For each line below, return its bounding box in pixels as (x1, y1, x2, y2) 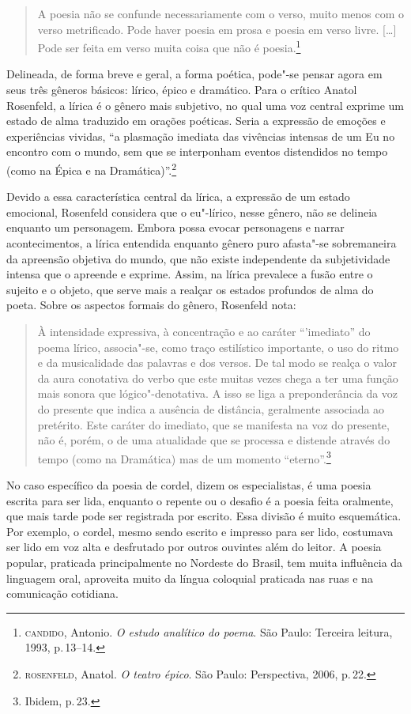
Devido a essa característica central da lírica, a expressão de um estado (6, 188, 350, 205)
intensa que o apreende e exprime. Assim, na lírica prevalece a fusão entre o (6, 266, 373, 282)
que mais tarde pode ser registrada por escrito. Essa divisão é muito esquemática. (6, 508, 402, 524)
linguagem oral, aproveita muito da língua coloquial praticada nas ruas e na (6, 569, 373, 586)
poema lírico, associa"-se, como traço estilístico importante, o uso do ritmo (37, 338, 399, 355)
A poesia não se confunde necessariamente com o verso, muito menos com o (37, 6, 405, 21)
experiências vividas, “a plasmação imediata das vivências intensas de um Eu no (6, 127, 395, 144)
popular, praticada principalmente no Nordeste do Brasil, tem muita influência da (6, 553, 403, 570)
